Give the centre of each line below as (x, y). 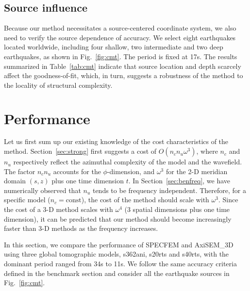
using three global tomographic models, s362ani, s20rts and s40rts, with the (117, 254)
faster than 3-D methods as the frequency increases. (81, 228)
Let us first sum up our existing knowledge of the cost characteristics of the (116, 141)
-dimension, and (131, 171)
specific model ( (27, 200)
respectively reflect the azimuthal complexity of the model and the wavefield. (128, 162)
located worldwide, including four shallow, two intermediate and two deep (114, 47)
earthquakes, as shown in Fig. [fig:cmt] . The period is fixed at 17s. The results (121, 56)
